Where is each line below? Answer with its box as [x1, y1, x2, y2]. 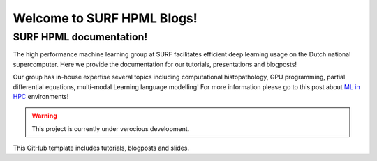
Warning [31, 112, 57, 120]
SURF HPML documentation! [13, 31, 148, 43]
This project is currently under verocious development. [31, 124, 190, 132]
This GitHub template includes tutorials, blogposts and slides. [13, 144, 190, 153]
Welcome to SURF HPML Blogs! [13, 10, 198, 26]
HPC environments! [13, 92, 69, 100]
